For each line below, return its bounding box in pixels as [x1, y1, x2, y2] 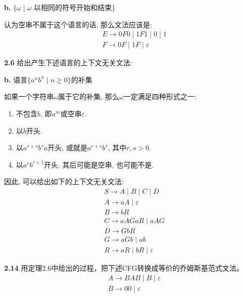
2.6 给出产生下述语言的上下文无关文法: [4, 57, 133, 68]
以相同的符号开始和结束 [33, 5, 112, 12]
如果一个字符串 [4, 91, 54, 102]
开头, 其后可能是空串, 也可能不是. [44, 159, 154, 169]
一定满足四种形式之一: [124, 91, 196, 102]
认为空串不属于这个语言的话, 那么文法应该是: [4, 19, 152, 29]
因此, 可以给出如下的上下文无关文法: [4, 176, 124, 187]
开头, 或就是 [47, 142, 88, 153]
